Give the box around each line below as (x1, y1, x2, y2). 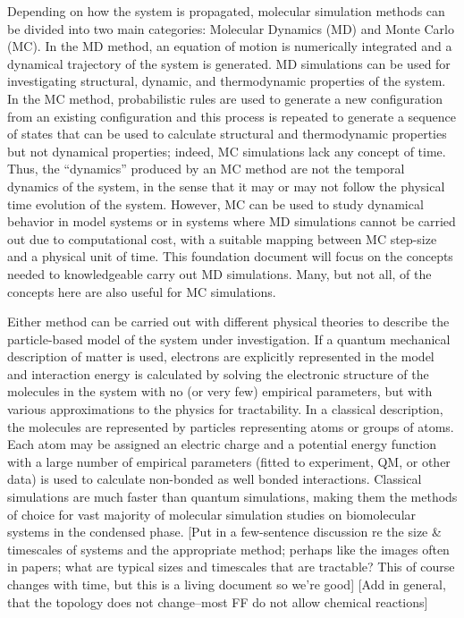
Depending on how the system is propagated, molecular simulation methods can (7, 2, 445, 20)
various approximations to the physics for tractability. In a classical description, (7, 400, 443, 419)
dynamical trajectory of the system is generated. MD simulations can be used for (7, 54, 451, 72)
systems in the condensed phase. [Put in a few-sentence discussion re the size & (7, 522, 442, 541)
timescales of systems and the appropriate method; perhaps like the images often (7, 539, 450, 558)
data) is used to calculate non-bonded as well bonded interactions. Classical (7, 470, 422, 488)
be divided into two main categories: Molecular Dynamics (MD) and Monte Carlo (7, 19, 454, 38)
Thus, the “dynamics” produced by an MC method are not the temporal (7, 159, 405, 178)
